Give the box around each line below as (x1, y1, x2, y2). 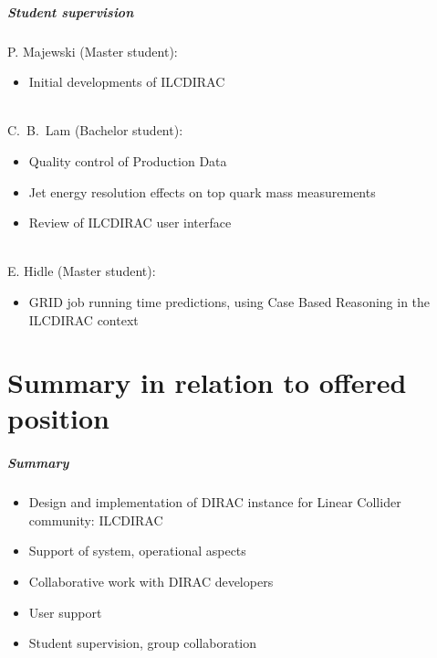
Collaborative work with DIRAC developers (28, 572, 274, 590)
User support (28, 602, 102, 621)
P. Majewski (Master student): (7, 41, 178, 60)
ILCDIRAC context (28, 310, 139, 329)
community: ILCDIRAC (28, 510, 163, 529)
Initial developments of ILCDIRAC (28, 72, 225, 91)
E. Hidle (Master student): (7, 261, 156, 281)
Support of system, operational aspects (28, 541, 246, 560)
